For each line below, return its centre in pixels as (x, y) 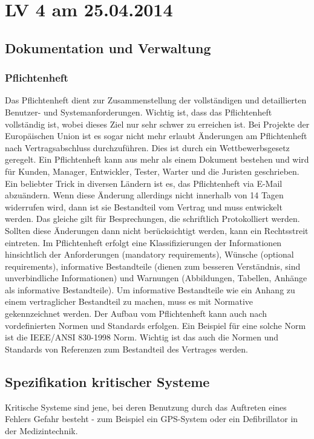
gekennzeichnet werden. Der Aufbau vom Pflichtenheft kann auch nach (136, 314)
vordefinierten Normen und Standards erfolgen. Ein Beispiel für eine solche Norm (155, 325)
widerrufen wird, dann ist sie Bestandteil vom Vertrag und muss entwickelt (144, 206)
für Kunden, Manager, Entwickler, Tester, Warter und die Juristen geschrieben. (152, 171)
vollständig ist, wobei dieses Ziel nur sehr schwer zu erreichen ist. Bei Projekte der (157, 124)
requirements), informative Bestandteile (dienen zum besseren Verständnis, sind (153, 266)
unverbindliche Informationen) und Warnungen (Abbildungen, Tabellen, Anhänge (156, 278)
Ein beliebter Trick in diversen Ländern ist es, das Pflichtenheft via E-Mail (144, 183)
